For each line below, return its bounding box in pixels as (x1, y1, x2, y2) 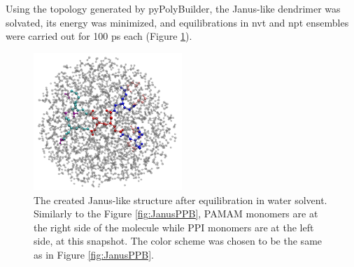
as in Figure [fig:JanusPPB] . (34, 247, 154, 261)
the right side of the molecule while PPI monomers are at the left (34, 219, 314, 234)
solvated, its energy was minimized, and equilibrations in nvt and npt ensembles (6, 15, 349, 29)
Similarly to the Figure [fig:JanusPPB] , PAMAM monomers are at (34, 206, 318, 221)
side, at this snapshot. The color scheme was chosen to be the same (34, 233, 323, 248)
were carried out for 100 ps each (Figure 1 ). (6, 29, 192, 43)
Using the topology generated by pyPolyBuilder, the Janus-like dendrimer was (6, 1, 341, 15)
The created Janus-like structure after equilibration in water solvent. (34, 192, 327, 207)
